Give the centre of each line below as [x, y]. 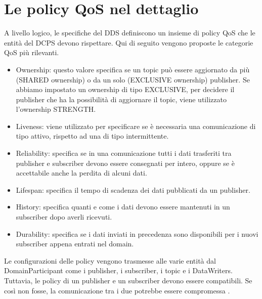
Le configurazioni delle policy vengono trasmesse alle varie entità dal [110, 260]
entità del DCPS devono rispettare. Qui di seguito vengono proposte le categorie [129, 42]
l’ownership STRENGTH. [56, 109]
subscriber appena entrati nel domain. [75, 244]
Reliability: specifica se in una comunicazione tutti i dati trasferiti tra [124, 153]
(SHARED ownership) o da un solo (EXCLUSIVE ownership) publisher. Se [133, 79]
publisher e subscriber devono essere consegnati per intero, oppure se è [125, 163]
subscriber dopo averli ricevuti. [64, 217]
